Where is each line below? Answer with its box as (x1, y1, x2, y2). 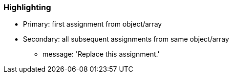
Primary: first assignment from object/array (23, 20, 162, 29)
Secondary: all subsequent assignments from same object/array (23, 35, 229, 44)
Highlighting (3, 2, 51, 12)
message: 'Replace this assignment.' (42, 50, 160, 59)
